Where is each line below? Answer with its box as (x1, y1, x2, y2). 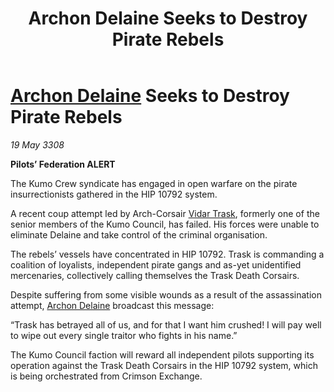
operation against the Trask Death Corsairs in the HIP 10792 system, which (10, 359, 318, 371)
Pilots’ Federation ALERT (10, 158, 116, 170)
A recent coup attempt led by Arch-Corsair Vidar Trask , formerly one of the (10, 207, 320, 219)
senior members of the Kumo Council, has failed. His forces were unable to (10, 218, 320, 230)
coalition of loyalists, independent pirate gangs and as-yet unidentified (10, 258, 302, 271)
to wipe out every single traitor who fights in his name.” (10, 329, 238, 341)
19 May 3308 (10, 138, 65, 151)
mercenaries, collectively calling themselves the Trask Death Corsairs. (10, 269, 300, 281)
